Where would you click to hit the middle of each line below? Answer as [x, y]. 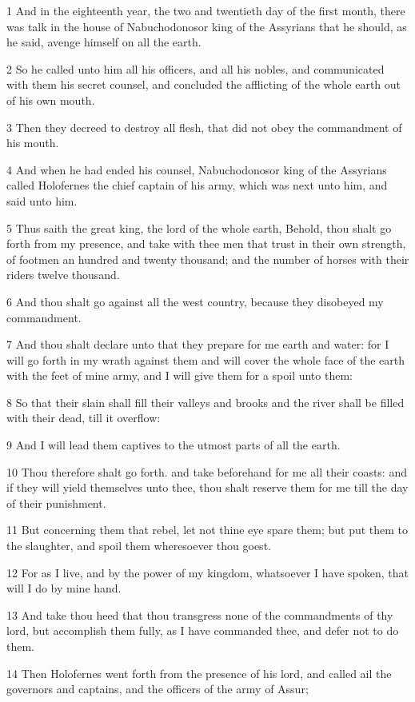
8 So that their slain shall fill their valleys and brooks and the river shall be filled [206, 402]
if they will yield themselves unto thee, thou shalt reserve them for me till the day [207, 487]
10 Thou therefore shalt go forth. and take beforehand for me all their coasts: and [207, 471]
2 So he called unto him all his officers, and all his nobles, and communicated [196, 68]
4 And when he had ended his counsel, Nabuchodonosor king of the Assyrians [197, 169]
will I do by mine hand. [64, 588]
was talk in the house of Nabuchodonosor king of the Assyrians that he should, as [207, 26]
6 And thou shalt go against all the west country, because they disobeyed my [195, 301]
